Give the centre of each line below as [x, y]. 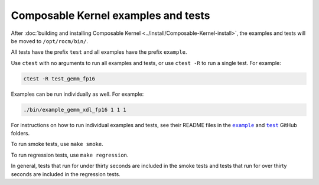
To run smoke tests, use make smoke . [57, 144]
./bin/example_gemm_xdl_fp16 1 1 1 [75, 110]
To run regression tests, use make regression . [70, 155]
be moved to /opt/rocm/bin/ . [50, 41]
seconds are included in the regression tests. [66, 174]
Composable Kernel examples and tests [110, 15]
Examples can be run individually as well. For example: [77, 94]
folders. [20, 134]
